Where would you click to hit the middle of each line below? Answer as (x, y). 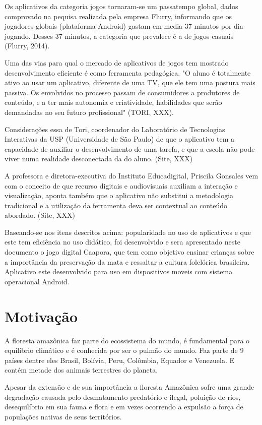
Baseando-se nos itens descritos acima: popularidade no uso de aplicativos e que (128, 232)
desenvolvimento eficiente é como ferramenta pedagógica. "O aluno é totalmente (128, 72)
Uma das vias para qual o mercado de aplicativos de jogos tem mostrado (117, 62)
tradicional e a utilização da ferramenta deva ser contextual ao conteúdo (116, 205)
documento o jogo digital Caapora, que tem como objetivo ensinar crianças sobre (129, 252)
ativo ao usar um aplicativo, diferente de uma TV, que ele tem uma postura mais (130, 82)
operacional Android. (37, 281)
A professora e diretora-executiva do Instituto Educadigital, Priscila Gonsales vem (132, 175)
